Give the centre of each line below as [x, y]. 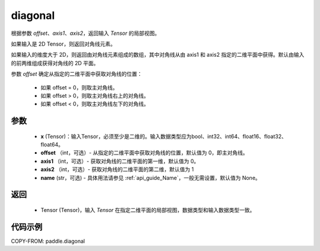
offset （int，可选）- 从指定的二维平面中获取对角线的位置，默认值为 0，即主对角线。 [144, 153]
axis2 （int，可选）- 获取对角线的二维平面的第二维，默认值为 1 [117, 169]
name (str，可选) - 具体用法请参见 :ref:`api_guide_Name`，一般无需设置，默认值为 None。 [151, 178]
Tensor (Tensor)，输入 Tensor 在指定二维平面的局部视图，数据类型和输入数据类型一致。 [148, 210]
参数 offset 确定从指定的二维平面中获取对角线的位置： [76, 74]
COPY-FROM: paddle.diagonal [48, 241]
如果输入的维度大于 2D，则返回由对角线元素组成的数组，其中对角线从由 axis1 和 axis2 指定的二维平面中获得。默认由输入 [158, 55]
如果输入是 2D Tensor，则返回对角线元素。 [63, 44]
